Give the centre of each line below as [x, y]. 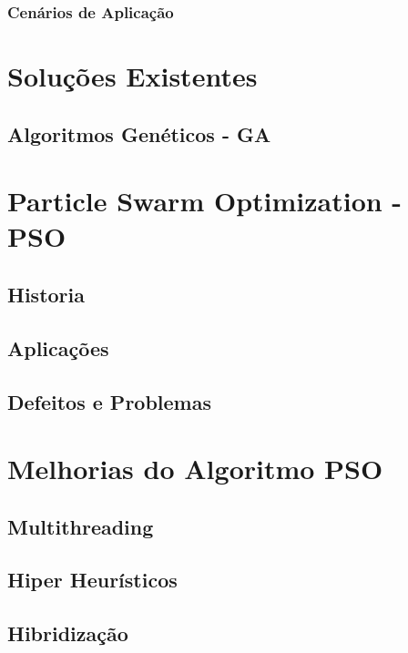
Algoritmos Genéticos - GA [139, 133]
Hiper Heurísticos [92, 580]
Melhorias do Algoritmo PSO [195, 469]
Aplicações [58, 347]
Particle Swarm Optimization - [205, 201]
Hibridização [68, 633]
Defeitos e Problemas [109, 401]
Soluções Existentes [133, 76]
